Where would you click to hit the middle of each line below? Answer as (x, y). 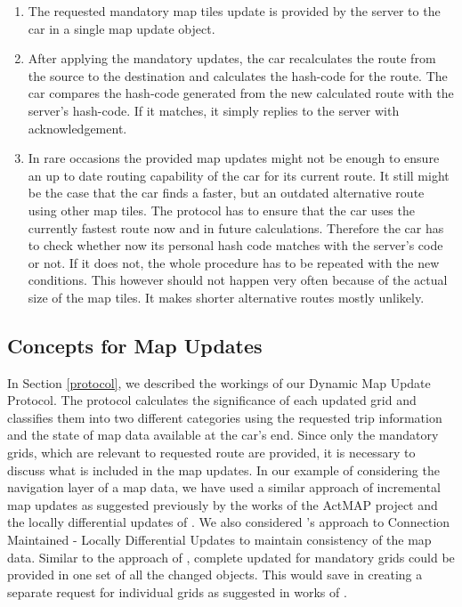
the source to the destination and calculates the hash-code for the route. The (238, 75)
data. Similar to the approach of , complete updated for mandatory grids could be (231, 557)
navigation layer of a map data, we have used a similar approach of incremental (224, 487)
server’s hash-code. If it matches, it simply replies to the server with (214, 110)
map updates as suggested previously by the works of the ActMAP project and (223, 504)
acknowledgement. (77, 128)
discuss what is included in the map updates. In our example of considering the (223, 469)
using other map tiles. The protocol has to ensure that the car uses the (221, 210)
